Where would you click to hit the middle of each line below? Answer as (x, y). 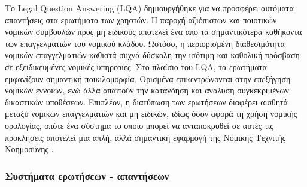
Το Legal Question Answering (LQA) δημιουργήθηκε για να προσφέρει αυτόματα (149, 8)
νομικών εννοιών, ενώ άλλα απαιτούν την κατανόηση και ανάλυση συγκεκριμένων (147, 90)
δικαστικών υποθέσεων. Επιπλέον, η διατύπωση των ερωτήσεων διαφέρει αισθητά (146, 102)
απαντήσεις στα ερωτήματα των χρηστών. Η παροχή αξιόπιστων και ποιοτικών (141, 19)
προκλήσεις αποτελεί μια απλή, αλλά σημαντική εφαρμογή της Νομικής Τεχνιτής (145, 137)
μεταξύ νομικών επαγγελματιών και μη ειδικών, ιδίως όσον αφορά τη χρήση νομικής (151, 114)
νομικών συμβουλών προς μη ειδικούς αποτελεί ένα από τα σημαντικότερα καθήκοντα (153, 31)
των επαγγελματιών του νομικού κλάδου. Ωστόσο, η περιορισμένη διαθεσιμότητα (145, 43)
